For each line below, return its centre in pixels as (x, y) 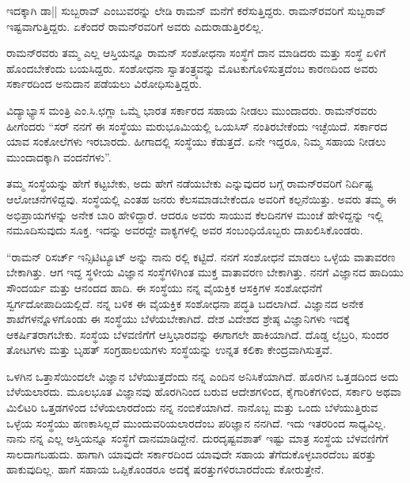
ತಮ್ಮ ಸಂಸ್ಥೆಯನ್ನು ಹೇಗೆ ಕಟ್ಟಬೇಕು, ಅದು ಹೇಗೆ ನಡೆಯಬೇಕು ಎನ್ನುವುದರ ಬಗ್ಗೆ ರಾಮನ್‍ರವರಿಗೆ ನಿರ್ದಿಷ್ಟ (190, 183)
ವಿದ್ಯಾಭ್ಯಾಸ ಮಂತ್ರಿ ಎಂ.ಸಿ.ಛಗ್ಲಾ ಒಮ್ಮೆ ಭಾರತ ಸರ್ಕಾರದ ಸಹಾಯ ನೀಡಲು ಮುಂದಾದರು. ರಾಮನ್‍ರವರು (192, 110)
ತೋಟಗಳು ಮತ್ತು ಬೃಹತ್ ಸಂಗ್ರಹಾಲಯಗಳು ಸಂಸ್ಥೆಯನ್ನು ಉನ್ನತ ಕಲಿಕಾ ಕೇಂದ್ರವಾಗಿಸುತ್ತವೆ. (170, 350)
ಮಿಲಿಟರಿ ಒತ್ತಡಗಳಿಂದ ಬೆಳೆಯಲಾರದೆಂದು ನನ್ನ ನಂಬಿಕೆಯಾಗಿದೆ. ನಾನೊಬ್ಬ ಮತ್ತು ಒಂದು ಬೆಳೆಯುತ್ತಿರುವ (192, 407)
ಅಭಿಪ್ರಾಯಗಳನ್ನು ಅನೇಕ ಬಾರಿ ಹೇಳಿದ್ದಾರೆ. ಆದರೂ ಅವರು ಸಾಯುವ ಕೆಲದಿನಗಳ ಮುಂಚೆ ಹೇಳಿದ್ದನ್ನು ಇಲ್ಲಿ (195, 214)
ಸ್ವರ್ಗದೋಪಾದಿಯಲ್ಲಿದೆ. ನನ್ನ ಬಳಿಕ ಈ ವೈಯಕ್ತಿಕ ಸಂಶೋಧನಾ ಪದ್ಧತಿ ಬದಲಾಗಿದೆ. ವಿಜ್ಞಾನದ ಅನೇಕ (185, 303)
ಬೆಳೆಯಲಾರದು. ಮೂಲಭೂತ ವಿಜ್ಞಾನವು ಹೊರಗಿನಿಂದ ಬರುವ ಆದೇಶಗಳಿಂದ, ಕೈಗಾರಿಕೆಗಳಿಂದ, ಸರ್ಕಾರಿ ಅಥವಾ (204, 392)
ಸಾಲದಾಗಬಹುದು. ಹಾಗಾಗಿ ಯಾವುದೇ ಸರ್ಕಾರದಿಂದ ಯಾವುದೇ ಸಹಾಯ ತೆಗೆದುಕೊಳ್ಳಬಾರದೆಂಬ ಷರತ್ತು (192, 453)
